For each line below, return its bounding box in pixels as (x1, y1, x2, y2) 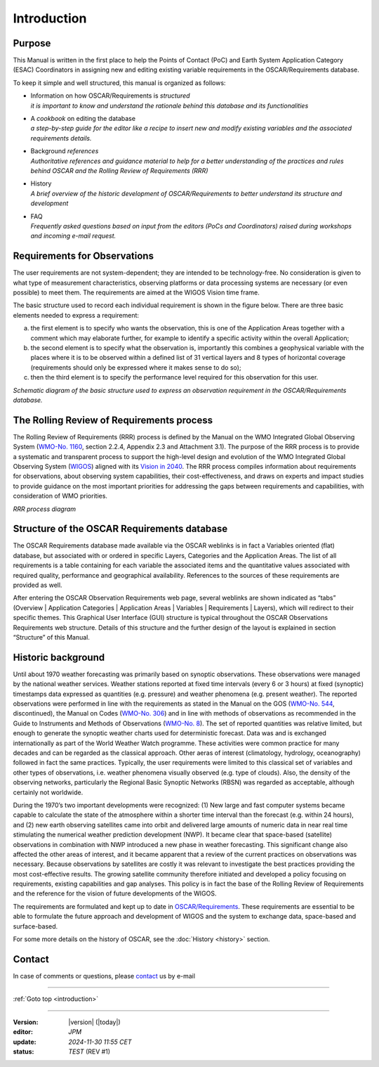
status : (13, 1047, 34, 1056)
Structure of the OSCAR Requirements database (13, 523, 228, 535)
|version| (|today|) (68, 1018, 121, 1026)
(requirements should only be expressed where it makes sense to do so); (30, 363, 241, 372)
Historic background (13, 651, 105, 664)
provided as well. (13, 581, 62, 590)
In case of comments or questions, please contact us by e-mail (13, 971, 196, 980)
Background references (30, 147, 99, 155)
